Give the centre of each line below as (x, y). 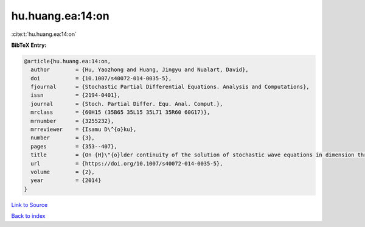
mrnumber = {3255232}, (72, 121)
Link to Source (30, 204)
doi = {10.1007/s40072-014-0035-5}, (101, 78)
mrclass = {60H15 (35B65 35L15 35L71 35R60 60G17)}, (120, 112)
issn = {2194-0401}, (76, 95)
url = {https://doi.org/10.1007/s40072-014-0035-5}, (127, 163)
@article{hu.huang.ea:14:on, (68, 61)
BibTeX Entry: (29, 45)
